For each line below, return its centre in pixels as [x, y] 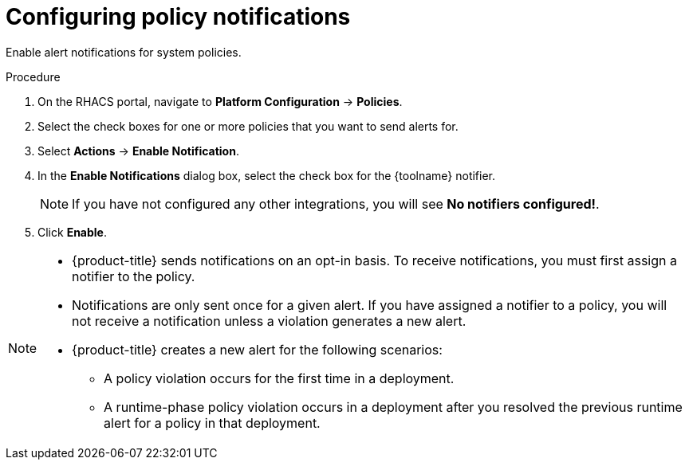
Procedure [33, 76]
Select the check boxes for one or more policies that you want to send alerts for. [248, 126]
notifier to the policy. [134, 276]
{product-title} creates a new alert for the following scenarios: [257, 349]
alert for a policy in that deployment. [212, 423]
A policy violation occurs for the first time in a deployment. [279, 378]
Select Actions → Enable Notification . [138, 151]
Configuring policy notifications [178, 17]
